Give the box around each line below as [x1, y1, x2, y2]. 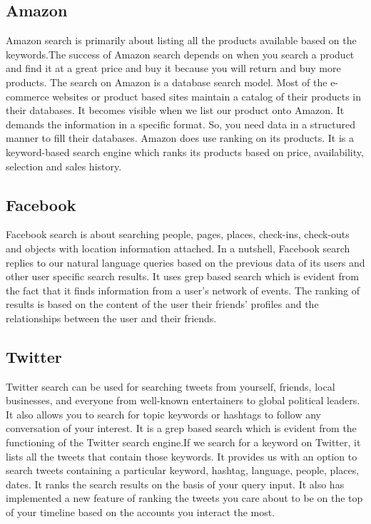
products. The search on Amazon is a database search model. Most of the [6, 74, 327, 89]
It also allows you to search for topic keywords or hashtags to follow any [6, 406, 321, 421]
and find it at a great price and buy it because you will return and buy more [6, 61, 341, 76]
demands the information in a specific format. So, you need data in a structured [6, 116, 356, 131]
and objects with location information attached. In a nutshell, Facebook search [6, 240, 350, 255]
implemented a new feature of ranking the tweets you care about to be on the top [6, 490, 363, 505]
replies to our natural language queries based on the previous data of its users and [6, 255, 365, 269]
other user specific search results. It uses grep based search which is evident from [6, 269, 359, 284]
